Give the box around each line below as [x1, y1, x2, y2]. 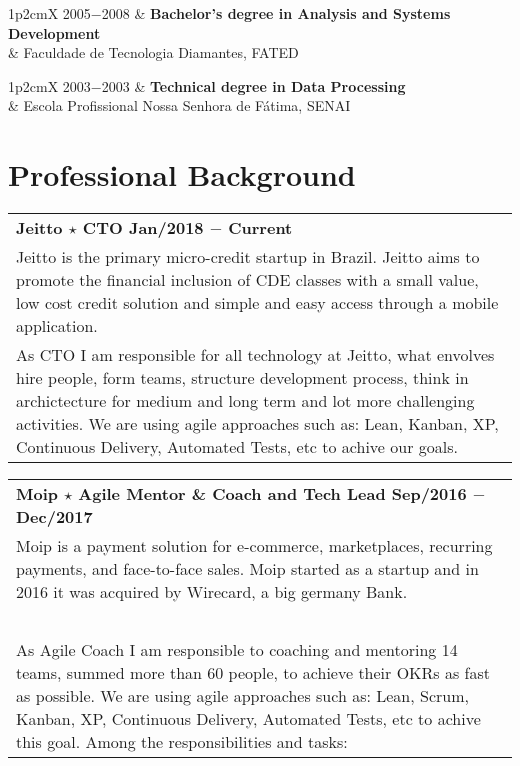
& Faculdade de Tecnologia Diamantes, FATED [8, 42, 299, 63]
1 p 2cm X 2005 [8, 3, 91, 23]
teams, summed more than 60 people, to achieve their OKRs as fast [16, 661, 491, 685]
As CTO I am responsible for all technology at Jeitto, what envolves [16, 343, 495, 367]
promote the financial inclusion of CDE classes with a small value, [16, 268, 479, 292]
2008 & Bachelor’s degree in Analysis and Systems [101, 3, 451, 23]
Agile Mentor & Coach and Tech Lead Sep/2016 [78, 482, 467, 506]
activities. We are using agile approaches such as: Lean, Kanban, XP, [16, 412, 499, 436]
